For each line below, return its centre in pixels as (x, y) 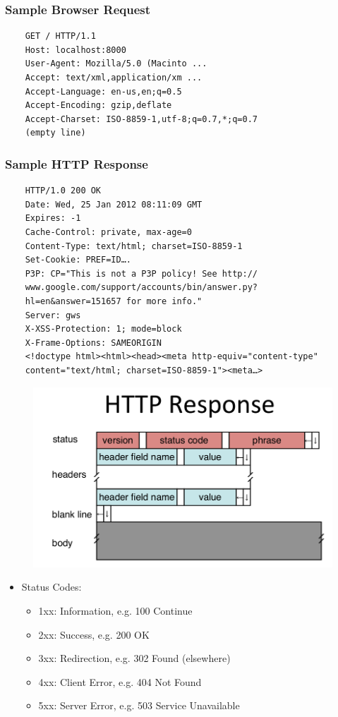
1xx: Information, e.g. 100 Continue (115, 610)
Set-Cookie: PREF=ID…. (78, 260)
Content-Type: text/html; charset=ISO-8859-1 (134, 246)
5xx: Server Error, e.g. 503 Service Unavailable (139, 705)
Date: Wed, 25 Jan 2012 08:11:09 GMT (114, 204)
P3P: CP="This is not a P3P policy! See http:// (141, 273)
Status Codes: (52, 587)
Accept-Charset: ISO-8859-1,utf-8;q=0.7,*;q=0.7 (141, 119)
